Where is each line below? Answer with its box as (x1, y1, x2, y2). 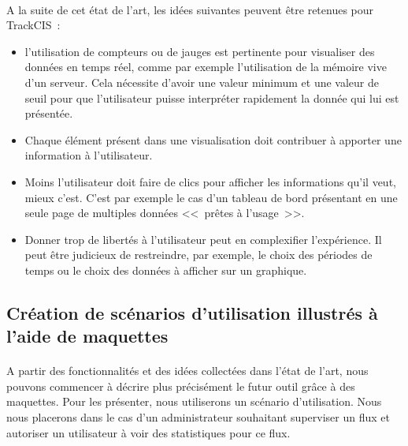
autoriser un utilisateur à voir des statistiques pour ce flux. (6, 424, 291, 440)
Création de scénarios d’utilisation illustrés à (6, 300, 378, 324)
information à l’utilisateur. (24, 147, 153, 163)
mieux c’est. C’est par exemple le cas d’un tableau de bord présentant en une (24, 189, 398, 205)
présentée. (24, 105, 73, 122)
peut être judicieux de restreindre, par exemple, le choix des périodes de (24, 246, 373, 263)
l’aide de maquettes (6, 324, 169, 348)
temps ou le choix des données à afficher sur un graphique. (24, 261, 307, 278)
